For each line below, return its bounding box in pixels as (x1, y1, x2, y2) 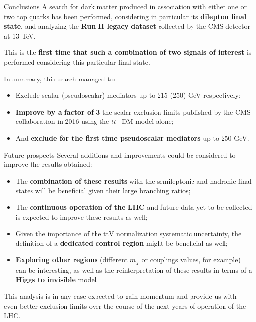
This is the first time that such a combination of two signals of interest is (4, 47, 252, 57)
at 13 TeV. (4, 30, 36, 40)
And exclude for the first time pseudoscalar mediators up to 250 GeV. (15, 132, 249, 143)
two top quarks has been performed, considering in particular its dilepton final (4, 11, 247, 21)
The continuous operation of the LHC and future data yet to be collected (15, 201, 252, 212)
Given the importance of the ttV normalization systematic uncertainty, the (15, 228, 242, 239)
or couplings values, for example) (141, 254, 241, 265)
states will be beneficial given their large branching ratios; (15, 185, 191, 196)
